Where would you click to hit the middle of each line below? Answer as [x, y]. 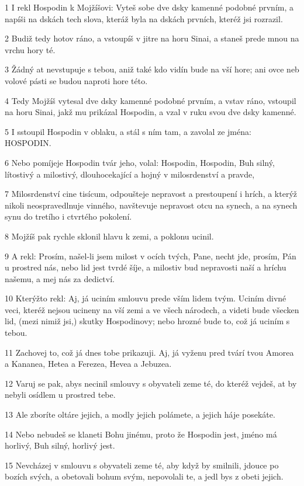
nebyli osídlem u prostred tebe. [60, 395]
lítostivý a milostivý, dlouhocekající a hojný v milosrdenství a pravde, [130, 174]
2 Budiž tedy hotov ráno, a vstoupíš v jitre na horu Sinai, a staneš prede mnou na [152, 38]
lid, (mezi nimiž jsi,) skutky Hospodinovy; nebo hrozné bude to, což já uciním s [147, 321]
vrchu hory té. [30, 49]
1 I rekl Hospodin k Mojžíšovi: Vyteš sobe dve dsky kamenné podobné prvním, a [149, 7]
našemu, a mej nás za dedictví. [60, 278]
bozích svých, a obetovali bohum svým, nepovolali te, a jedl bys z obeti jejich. [144, 476]
